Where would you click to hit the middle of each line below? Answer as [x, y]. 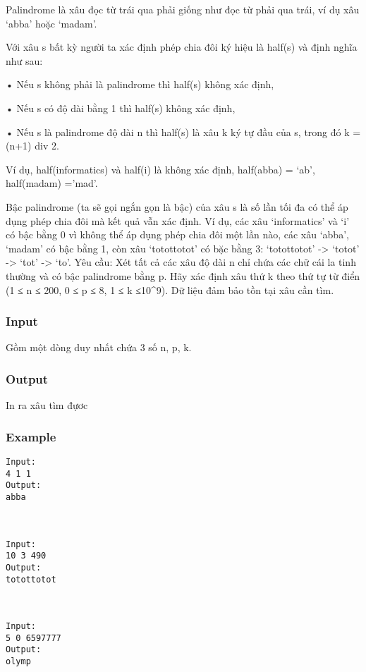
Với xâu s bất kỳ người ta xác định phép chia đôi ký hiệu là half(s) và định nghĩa [182, 47]
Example [31, 436]
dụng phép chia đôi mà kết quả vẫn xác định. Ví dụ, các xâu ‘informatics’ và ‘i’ [178, 220]
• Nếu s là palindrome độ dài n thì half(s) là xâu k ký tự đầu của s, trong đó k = [183, 132]
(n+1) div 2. [32, 146]
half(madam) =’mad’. [52, 183]
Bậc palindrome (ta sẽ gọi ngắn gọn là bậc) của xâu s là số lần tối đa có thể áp [177, 206]
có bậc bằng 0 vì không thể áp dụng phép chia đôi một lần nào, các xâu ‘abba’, [177, 234]
